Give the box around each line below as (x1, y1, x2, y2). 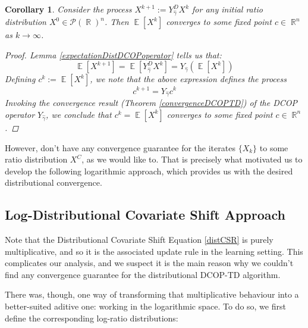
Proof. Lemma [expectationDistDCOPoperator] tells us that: (5, 48, 222, 61)
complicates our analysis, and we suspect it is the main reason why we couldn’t (5, 257, 294, 269)
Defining (5, 73, 36, 85)
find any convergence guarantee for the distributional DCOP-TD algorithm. (5, 268, 281, 280)
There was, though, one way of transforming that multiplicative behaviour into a (5, 288, 299, 301)
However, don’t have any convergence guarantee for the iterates (5, 141, 235, 154)
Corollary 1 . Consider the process (5, 3, 132, 15)
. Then (104, 15, 129, 28)
